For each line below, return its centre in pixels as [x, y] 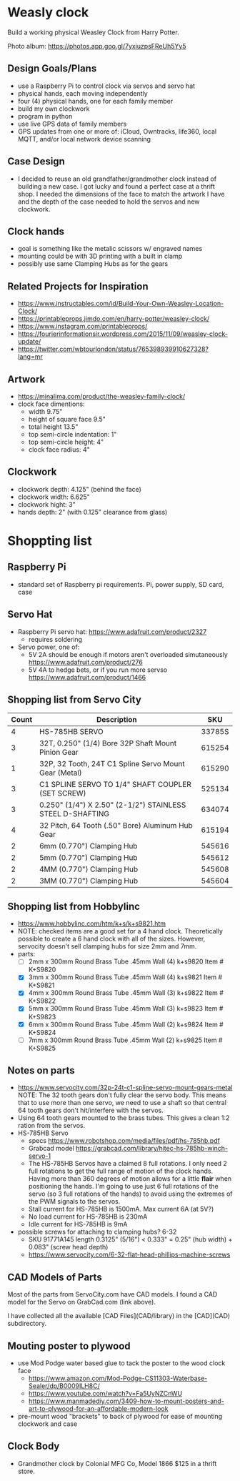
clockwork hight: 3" [47, 504]
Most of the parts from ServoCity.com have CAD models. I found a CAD [112, 1294]
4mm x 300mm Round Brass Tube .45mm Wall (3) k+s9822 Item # [126, 993]
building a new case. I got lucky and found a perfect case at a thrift [116, 186]
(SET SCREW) [63, 793]
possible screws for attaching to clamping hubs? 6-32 [97, 1232]
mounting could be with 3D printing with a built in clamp [100, 256]
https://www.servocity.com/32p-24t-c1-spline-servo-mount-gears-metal [125, 1088]
